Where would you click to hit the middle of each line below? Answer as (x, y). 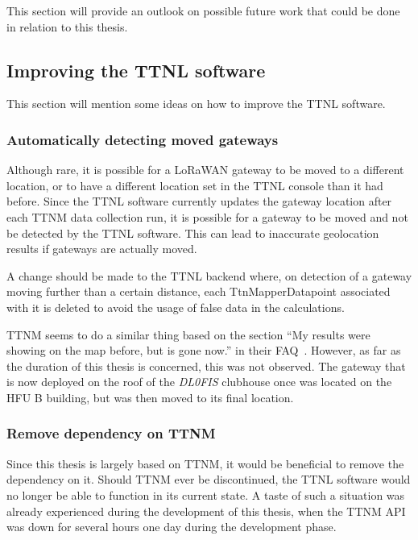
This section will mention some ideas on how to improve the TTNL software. (196, 104)
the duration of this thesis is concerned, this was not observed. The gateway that (206, 366)
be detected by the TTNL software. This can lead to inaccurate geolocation (193, 233)
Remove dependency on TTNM (111, 433)
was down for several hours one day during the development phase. (172, 527)
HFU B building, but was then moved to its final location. (150, 397)
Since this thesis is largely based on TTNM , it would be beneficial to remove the (205, 463)
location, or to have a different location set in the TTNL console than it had (195, 185)
